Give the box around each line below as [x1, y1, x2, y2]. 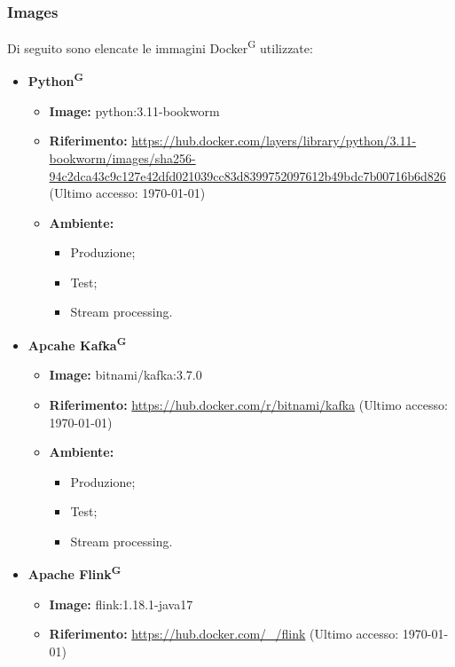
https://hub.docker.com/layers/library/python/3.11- [131, 131, 417, 150]
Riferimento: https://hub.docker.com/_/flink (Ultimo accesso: [49, 624, 399, 643]
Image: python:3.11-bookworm [49, 101, 220, 120]
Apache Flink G [27, 562, 122, 584]
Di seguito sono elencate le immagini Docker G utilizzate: [7, 36, 313, 57]
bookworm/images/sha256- [49, 148, 196, 167]
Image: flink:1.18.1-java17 [49, 594, 193, 613]
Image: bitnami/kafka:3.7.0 [49, 365, 202, 384]
